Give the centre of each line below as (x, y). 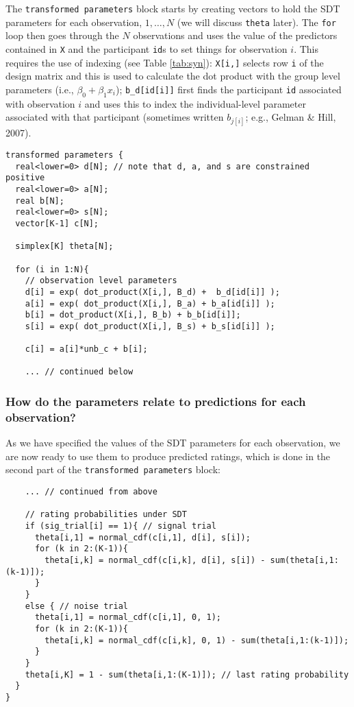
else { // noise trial (76, 606)
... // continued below (79, 372)
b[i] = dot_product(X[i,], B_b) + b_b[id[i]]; (133, 315)
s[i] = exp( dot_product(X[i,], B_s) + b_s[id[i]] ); (150, 326)
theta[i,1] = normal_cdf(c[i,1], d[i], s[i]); (142, 537)
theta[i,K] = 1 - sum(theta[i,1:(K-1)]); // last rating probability (187, 674)
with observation (40, 103)
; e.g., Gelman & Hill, (291, 117)
